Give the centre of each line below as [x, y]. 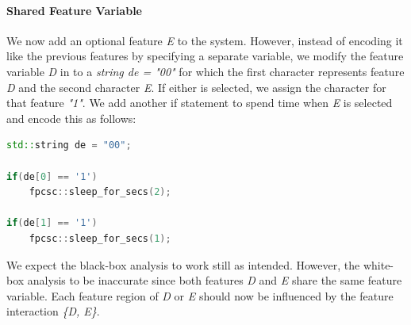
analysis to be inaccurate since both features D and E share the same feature [215, 280]
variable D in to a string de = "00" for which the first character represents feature [205, 71]
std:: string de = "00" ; [69, 145]
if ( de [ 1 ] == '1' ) [52, 223]
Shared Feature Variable [74, 10]
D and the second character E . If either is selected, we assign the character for [196, 87]
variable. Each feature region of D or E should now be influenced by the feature [200, 295]
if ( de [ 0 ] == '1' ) [52, 176]
